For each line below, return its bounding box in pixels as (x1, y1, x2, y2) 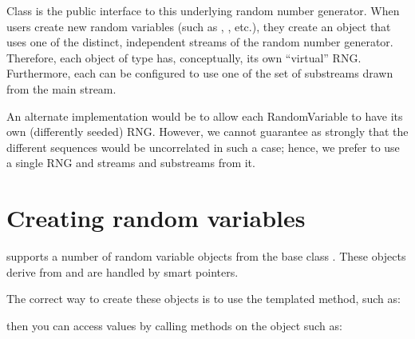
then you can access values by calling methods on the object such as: (6, 317, 342, 333)
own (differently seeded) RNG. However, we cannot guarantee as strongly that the (6, 123, 409, 140)
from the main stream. (6, 80, 117, 97)
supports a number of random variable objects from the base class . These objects (6, 248, 406, 265)
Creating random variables (6, 201, 306, 234)
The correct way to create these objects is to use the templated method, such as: (6, 290, 401, 307)
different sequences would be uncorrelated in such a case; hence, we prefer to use (6, 138, 400, 155)
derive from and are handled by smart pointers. (6, 263, 239, 280)
